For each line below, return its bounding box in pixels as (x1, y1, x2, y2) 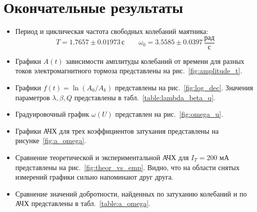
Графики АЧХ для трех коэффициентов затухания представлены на (15, 125, 219, 136)
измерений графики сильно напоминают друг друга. (15, 172, 173, 182)
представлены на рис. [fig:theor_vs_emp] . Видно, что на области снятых (15, 162, 239, 172)
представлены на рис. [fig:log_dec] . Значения (114, 82, 253, 92)
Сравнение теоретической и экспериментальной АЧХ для (15, 152, 189, 162)
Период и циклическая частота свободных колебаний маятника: (15, 26, 208, 36)
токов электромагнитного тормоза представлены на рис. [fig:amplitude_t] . (15, 65, 242, 76)
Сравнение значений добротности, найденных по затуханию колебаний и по (15, 188, 247, 199)
